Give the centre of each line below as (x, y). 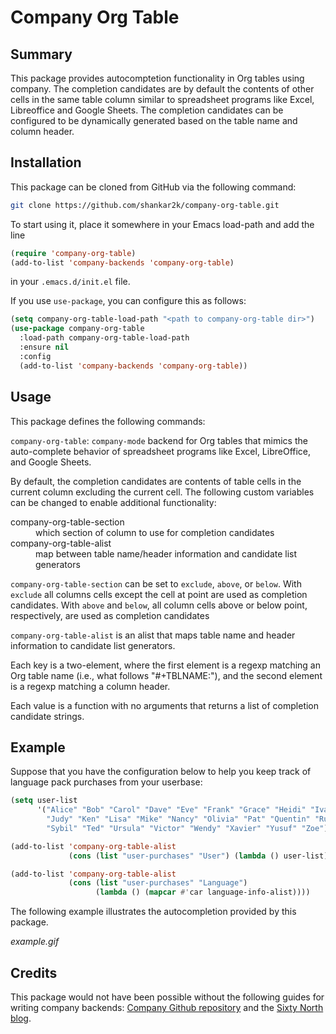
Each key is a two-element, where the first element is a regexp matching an (165, 665)
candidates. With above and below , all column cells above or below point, (159, 605)
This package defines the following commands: (108, 421)
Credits (34, 972)
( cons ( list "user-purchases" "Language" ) (158, 883)
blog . (21, 1018)
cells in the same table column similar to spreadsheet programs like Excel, (162, 99)
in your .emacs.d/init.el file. (70, 282)
